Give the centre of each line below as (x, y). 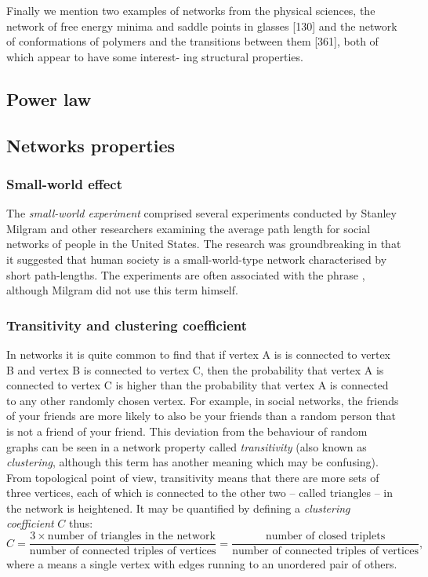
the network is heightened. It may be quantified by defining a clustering (178, 508)
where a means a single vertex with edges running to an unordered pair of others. (202, 564)
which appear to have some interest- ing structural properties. (155, 56)
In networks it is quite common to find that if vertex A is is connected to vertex (198, 354)
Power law (49, 99)
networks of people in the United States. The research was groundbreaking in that (204, 244)
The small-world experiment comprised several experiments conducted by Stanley (201, 213)
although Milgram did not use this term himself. (122, 290)
